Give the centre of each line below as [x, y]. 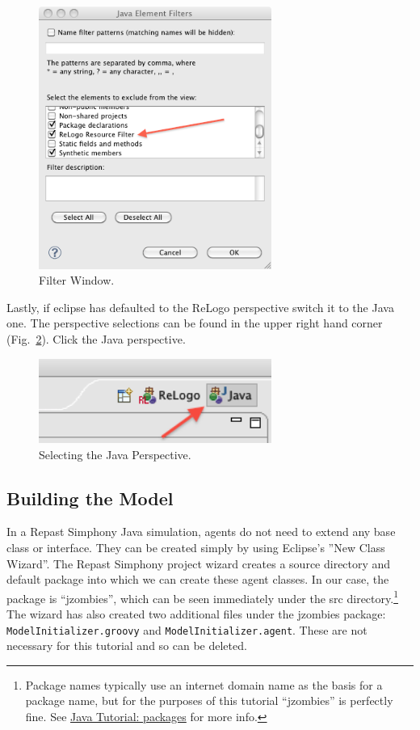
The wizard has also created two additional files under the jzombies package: [196, 614]
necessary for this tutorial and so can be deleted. [127, 646]
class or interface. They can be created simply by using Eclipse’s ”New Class [196, 547]
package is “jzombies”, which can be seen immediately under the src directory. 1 [202, 597]
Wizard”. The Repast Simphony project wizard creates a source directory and [199, 563]
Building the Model [90, 498]
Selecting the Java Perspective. [115, 454]
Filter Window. [77, 280]
